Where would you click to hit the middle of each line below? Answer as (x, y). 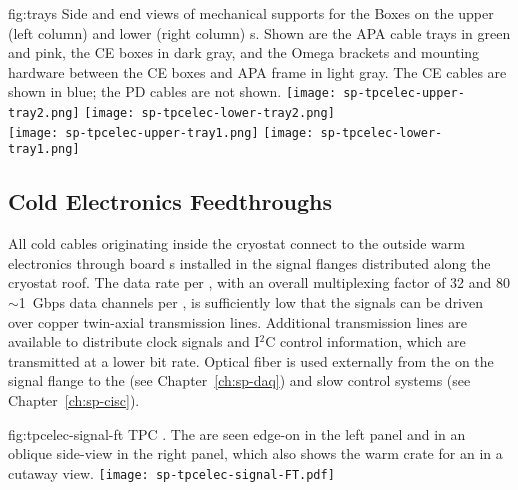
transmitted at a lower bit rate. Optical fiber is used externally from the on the (251, 360)
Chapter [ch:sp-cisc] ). (74, 399)
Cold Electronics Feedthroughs (170, 201)
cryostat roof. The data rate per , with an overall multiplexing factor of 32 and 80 (259, 282)
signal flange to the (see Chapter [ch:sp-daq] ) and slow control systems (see (239, 380)
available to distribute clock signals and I (134, 341)
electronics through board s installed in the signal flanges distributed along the (249, 262)
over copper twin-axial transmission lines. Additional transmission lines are (237, 321)
